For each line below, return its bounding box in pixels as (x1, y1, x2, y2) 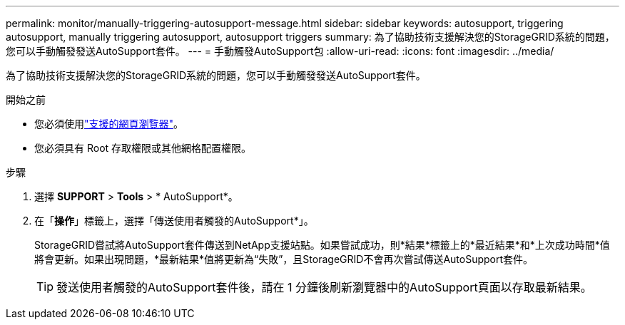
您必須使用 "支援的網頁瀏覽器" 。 (34, 118, 184, 130)
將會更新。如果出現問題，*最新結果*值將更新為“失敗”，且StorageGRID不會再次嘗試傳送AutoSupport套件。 (34, 253, 534, 265)
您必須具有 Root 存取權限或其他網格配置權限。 (34, 142, 252, 154)
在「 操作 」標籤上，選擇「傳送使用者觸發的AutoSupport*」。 (34, 215, 314, 227)
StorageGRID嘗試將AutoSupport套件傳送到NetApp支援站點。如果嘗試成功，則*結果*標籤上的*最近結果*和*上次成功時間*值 (34, 239, 610, 251)
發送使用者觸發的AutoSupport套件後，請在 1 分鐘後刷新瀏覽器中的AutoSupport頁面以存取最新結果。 (56, 280, 592, 294)
